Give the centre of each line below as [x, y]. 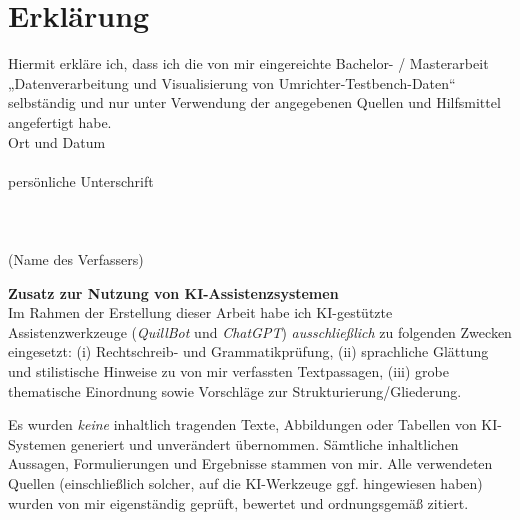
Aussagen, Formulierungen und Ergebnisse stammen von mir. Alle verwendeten [250, 463]
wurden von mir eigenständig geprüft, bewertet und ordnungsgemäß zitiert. [238, 502]
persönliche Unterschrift [81, 180]
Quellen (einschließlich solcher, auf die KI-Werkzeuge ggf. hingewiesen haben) [245, 483]
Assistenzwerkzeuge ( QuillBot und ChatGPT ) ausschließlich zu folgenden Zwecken [260, 331]
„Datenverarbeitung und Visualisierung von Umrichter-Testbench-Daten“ [232, 82]
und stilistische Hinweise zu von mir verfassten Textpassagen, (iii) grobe [228, 371]
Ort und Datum [57, 141]
